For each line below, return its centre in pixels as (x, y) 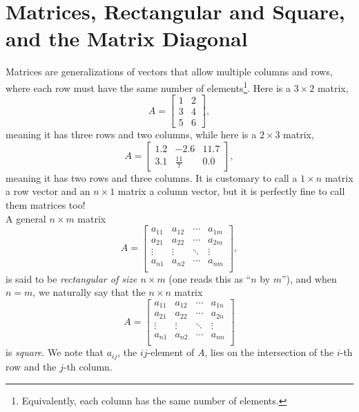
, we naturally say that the (89, 292)
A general (26, 218)
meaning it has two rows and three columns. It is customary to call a (152, 177)
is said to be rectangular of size (71, 278)
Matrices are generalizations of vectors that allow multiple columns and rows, (169, 72)
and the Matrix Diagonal (127, 38)
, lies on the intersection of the (269, 352)
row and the (31, 366)
